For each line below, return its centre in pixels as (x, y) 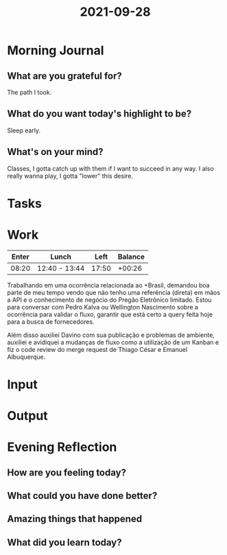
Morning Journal (56, 50)
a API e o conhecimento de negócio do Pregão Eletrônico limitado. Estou (109, 300)
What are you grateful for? (64, 76)
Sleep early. (24, 130)
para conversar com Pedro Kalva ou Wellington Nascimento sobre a (103, 307)
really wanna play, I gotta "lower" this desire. (70, 176)
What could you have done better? (82, 496)
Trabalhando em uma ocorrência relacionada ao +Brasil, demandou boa (109, 285)
